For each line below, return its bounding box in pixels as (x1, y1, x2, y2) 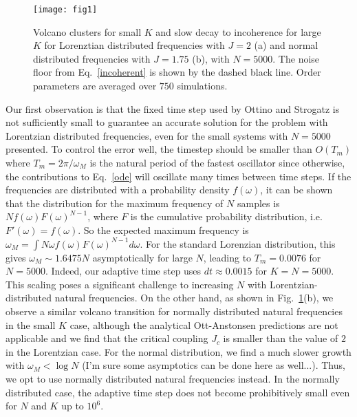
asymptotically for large (92, 250, 193, 264)
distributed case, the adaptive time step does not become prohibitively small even (6, 385, 350, 399)
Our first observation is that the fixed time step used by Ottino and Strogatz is (6, 101, 340, 116)
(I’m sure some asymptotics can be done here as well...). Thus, (82, 358, 345, 372)
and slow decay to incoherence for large (155, 24, 321, 39)
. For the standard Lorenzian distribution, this (140, 236, 336, 250)
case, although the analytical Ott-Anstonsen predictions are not (69, 317, 338, 332)
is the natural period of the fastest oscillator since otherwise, (89, 156, 345, 169)
